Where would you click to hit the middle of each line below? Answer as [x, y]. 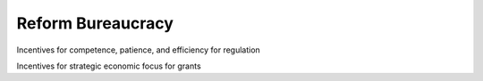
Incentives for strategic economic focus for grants [109, 66]
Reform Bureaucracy [95, 23]
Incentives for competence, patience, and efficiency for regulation [139, 50]
